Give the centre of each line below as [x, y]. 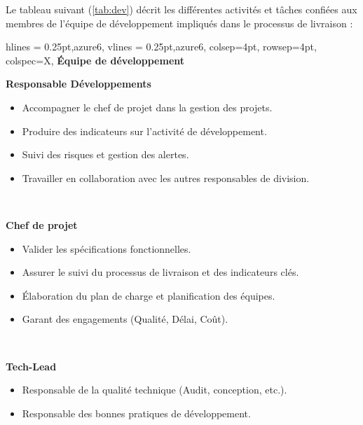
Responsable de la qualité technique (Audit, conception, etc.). [155, 390]
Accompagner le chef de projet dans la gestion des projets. [147, 107]
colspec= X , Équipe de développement [95, 60]
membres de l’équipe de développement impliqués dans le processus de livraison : [179, 23]
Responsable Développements [78, 84]
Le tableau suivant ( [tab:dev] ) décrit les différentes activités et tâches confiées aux [181, 9]
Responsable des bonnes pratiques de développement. [136, 413]
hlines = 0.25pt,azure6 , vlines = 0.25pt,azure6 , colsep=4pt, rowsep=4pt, [161, 47]
